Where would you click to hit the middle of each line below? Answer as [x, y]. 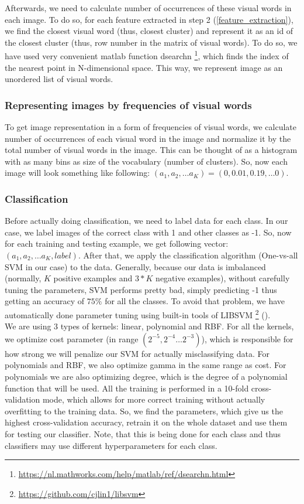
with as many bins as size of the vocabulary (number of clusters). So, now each [146, 161]
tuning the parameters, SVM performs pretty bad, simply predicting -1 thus [141, 289]
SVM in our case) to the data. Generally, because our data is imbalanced [135, 266]
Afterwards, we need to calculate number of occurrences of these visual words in [148, 8]
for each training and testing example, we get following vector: [117, 244]
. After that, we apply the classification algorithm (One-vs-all [188, 255]
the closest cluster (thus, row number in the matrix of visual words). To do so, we [151, 42]
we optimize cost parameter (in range [72, 338]
